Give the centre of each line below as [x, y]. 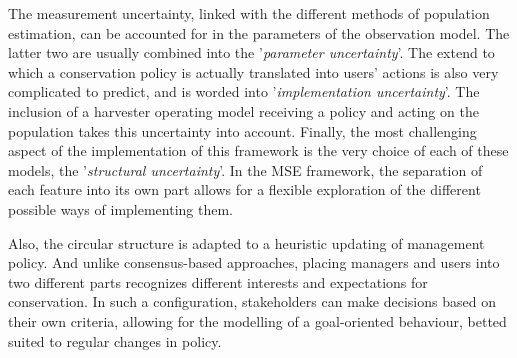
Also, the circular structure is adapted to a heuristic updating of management [246, 242]
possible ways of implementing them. [120, 208]
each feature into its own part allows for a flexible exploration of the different [244, 189]
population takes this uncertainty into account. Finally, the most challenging [242, 130]
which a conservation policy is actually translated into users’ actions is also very [253, 71]
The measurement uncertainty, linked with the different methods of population [249, 13]
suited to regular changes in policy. [115, 340]
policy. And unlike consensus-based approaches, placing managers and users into [254, 262]
